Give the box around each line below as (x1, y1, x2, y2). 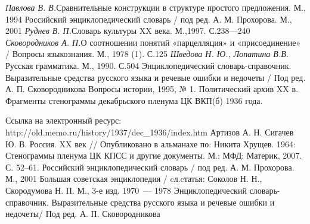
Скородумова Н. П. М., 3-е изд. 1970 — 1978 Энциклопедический (5, 184, 247, 196)
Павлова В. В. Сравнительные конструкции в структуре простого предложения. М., (5, 1, 306, 13)
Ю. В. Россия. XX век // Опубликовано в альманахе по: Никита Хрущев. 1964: (5, 137, 296, 150)
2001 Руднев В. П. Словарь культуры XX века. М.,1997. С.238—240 (5, 24, 250, 37)
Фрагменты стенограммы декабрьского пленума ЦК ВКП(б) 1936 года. (5, 94, 263, 106)
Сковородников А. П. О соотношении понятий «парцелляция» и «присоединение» (5, 36, 301, 48)
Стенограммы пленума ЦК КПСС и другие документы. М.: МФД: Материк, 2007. (5, 149, 302, 162)
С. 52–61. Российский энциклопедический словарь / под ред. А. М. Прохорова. (5, 160, 294, 173)
